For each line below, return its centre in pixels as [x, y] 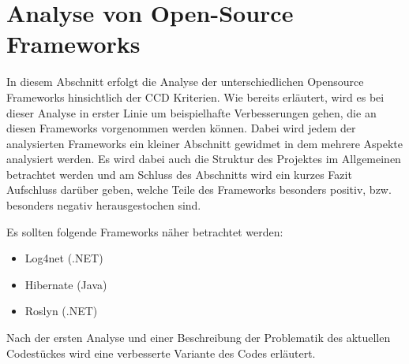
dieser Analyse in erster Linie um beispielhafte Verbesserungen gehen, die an [191, 112]
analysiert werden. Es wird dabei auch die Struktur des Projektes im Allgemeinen [204, 159]
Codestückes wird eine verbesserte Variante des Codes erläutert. [161, 353]
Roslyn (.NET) [61, 311]
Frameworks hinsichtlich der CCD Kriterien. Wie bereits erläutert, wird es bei [195, 97]
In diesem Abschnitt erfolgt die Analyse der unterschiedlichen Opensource [185, 82]
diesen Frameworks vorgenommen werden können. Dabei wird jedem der [181, 128]
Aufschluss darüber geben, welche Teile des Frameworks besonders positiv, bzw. [199, 189]
